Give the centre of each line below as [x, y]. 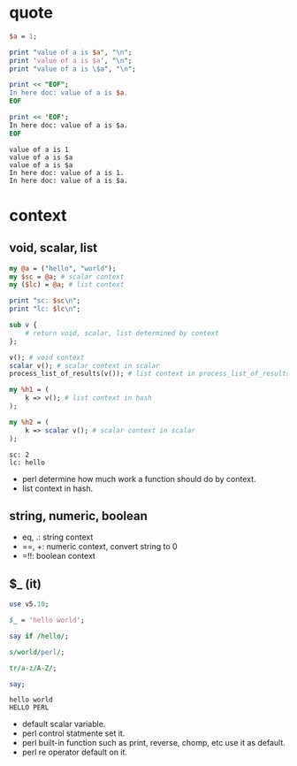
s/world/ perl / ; [37, 652]
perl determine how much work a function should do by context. [139, 479]
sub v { [23, 326]
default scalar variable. [64, 724]
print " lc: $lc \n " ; [45, 309]
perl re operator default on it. [75, 752]
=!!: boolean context [58, 556]
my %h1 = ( [29, 390]
